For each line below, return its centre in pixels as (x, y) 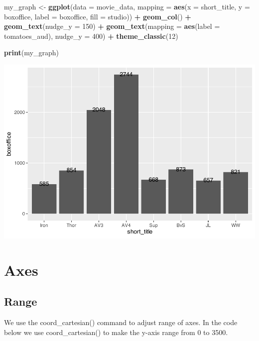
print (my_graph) (31, 53)
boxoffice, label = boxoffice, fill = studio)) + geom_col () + (98, 16)
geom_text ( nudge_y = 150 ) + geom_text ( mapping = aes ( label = (112, 26)
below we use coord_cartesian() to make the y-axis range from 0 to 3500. (116, 332)
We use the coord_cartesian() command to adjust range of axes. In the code (121, 322)
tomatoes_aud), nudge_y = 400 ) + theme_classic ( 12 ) (91, 36)
